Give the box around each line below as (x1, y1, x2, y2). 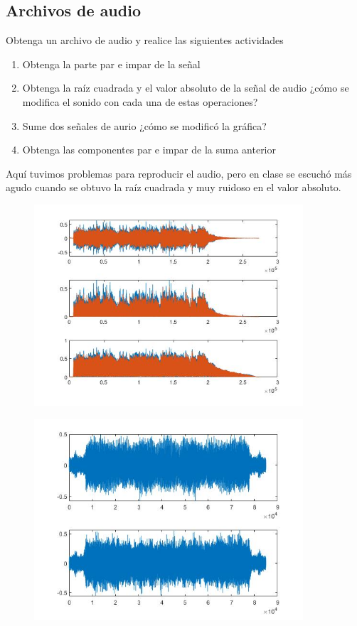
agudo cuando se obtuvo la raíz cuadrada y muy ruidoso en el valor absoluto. (6, 180, 341, 195)
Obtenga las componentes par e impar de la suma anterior (22, 142, 276, 157)
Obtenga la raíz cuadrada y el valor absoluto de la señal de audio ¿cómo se (22, 80, 349, 95)
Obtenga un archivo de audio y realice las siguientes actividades (6, 33, 284, 48)
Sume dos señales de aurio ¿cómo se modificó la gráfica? (22, 118, 267, 133)
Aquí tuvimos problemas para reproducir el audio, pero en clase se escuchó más (6, 166, 352, 180)
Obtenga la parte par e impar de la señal (22, 56, 201, 71)
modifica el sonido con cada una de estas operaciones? (22, 94, 258, 109)
